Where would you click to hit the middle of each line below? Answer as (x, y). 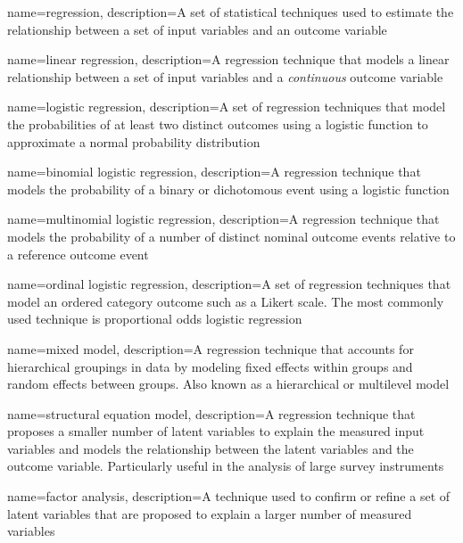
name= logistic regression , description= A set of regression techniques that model (227, 107)
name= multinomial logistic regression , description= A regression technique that (223, 219)
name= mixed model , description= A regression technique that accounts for (211, 348)
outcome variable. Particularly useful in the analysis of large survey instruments (226, 466)
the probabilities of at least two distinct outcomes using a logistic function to (218, 123)
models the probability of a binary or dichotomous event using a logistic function (228, 189)
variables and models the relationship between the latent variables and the (211, 448)
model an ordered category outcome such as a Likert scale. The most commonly (226, 301)
